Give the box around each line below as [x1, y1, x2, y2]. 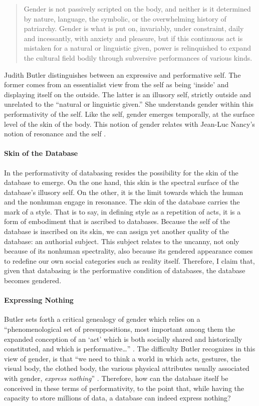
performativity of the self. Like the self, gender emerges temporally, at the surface [4, 108, 255, 119]
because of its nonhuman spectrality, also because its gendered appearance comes [4, 246, 253, 256]
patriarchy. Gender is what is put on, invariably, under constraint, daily [24, 23, 244, 34]
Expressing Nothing [4, 295, 74, 305]
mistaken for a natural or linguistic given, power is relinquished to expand [24, 43, 251, 53]
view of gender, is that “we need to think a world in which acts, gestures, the [4, 353, 241, 363]
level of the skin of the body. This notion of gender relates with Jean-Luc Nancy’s [4, 118, 255, 129]
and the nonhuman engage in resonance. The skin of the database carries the [4, 196, 240, 207]
